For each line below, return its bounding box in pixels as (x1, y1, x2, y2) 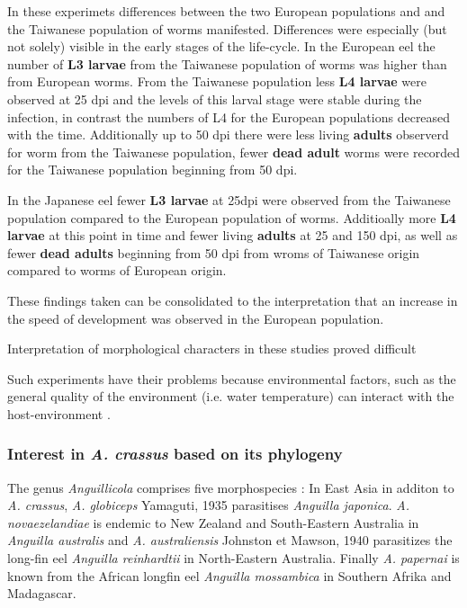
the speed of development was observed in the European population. (7, 308, 384, 327)
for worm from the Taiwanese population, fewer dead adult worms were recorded (7, 142, 461, 161)
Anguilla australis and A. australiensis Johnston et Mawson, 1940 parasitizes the (7, 531, 453, 550)
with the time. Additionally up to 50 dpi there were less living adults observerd (7, 125, 449, 144)
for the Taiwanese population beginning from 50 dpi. (7, 160, 298, 179)
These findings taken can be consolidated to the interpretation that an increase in (7, 291, 458, 309)
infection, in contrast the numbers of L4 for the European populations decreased (7, 107, 451, 126)
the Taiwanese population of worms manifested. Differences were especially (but (7, 19, 447, 38)
